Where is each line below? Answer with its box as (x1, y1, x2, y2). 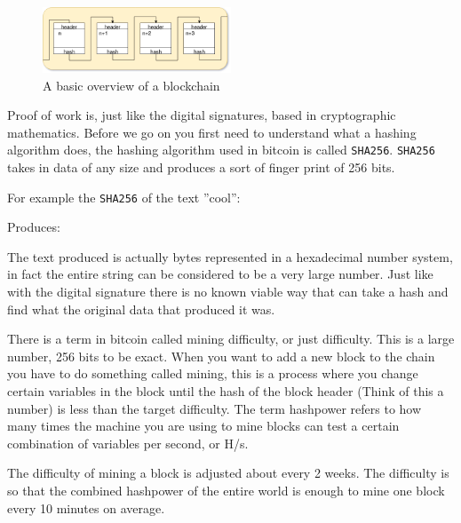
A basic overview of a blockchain (43, 75, 220, 94)
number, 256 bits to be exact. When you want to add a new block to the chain (7, 346, 435, 365)
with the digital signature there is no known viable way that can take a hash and (7, 281, 449, 300)
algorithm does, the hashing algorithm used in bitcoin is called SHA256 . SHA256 (7, 140, 435, 159)
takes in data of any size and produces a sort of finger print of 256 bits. (7, 157, 395, 176)
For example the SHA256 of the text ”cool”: (7, 187, 241, 206)
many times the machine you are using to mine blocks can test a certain (7, 416, 400, 435)
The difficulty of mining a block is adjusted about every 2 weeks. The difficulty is (7, 464, 449, 482)
